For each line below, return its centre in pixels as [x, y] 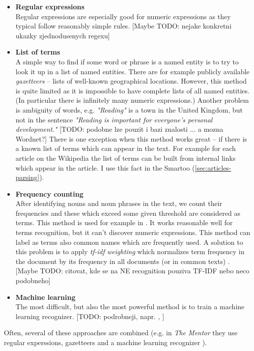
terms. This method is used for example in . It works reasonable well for [124, 222]
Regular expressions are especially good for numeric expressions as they [123, 16]
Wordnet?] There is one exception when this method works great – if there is [131, 138]
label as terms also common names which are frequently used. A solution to [129, 242]
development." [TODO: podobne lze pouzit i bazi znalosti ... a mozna [119, 129]
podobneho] [33, 280]
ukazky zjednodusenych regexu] [63, 35]
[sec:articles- [213, 167]
